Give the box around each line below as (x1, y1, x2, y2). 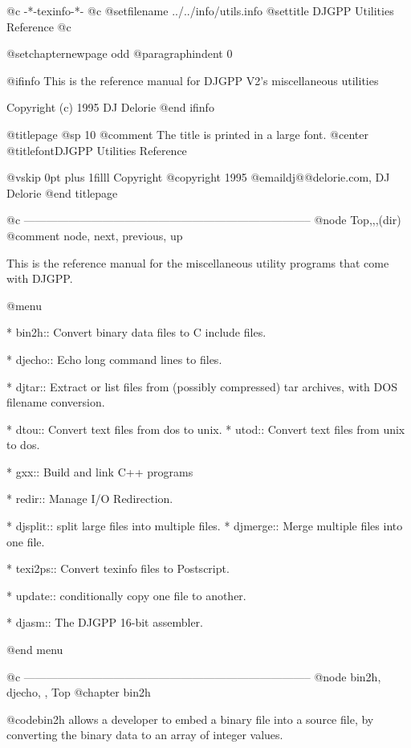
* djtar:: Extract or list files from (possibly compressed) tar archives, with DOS (6, 378, 397, 394)
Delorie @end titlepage (6, 184, 118, 201)
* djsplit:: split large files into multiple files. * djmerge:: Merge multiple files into (6, 517, 403, 534)
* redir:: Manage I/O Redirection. (6, 490, 173, 507)
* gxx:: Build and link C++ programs (6, 463, 193, 480)
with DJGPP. (6, 270, 73, 287)
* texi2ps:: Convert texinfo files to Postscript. (6, 560, 230, 577)
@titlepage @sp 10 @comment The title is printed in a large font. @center (6, 125, 368, 142)
